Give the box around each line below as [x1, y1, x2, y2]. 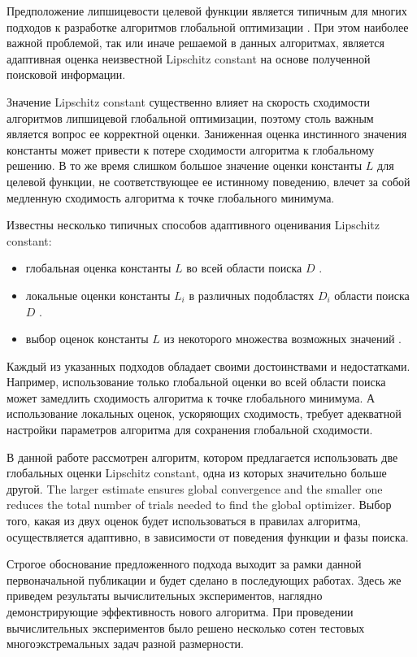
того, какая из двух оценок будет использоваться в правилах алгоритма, [7, 512, 361, 529]
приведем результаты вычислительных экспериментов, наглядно [7, 587, 323, 604]
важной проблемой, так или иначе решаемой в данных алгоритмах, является [7, 34, 384, 51]
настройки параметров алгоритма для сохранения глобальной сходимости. [7, 421, 373, 438]
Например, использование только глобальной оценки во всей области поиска [7, 373, 386, 390]
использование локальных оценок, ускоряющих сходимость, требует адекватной [7, 405, 402, 422]
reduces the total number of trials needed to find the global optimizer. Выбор [7, 496, 392, 513]
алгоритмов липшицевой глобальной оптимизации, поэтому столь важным [7, 109, 374, 126]
